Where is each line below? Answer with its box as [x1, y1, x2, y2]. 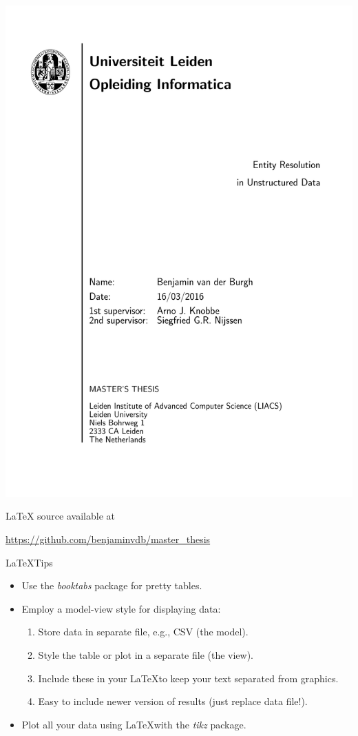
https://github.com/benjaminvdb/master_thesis [6, 532, 211, 546]
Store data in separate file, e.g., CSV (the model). [38, 624, 249, 639]
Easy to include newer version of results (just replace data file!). [38, 694, 308, 708]
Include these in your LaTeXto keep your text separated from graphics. [38, 671, 339, 685]
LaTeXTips [6, 555, 53, 569]
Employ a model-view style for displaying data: [21, 601, 221, 615]
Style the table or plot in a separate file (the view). [38, 647, 254, 662]
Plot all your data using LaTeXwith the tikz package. [21, 717, 246, 731]
